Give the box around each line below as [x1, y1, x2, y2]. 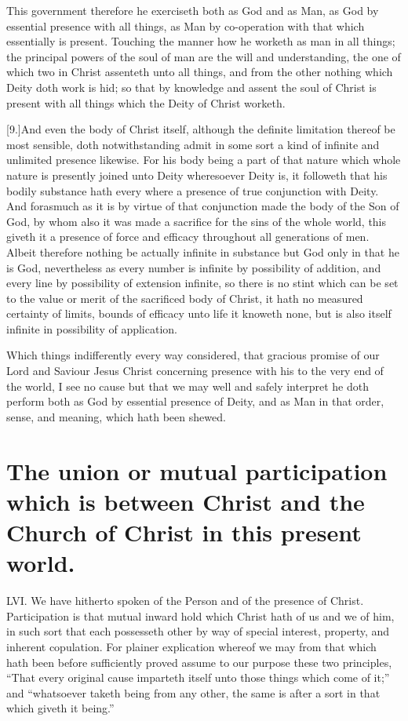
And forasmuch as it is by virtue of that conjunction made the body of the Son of [6, 198, 399, 214]
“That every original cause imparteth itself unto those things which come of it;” [6, 669, 390, 686]
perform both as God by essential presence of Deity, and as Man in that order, [6, 393, 384, 410]
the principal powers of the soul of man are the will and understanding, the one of [6, 48, 401, 64]
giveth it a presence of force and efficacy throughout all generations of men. [6, 228, 370, 245]
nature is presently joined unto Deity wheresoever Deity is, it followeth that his [6, 166, 388, 183]
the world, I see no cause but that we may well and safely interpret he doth [6, 377, 369, 394]
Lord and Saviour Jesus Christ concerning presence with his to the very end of [6, 362, 384, 379]
